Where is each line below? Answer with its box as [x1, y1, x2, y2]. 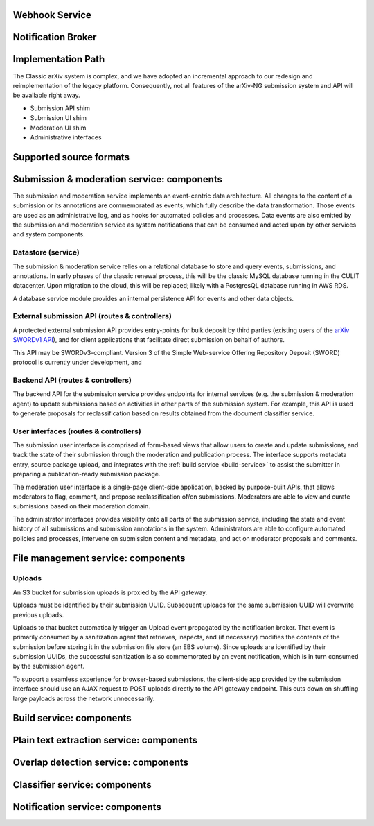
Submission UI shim [30, 114, 87, 122]
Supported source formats [12, 151, 130, 163]
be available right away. [12, 91, 81, 100]
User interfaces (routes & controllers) [12, 427, 141, 436]
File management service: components [12, 552, 186, 565]
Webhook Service [12, 9, 91, 21]
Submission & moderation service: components [12, 173, 223, 185]
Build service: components [12, 712, 132, 724]
